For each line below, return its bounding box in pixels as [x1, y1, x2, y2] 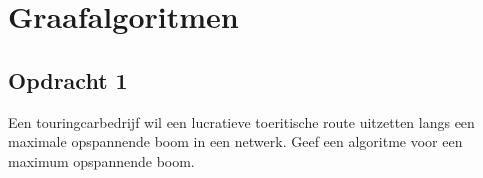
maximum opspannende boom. [8, 150, 195, 171]
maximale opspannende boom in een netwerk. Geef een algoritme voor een [8, 131, 463, 152]
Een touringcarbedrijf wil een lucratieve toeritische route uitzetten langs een [8, 111, 475, 132]
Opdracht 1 [8, 64, 128, 95]
